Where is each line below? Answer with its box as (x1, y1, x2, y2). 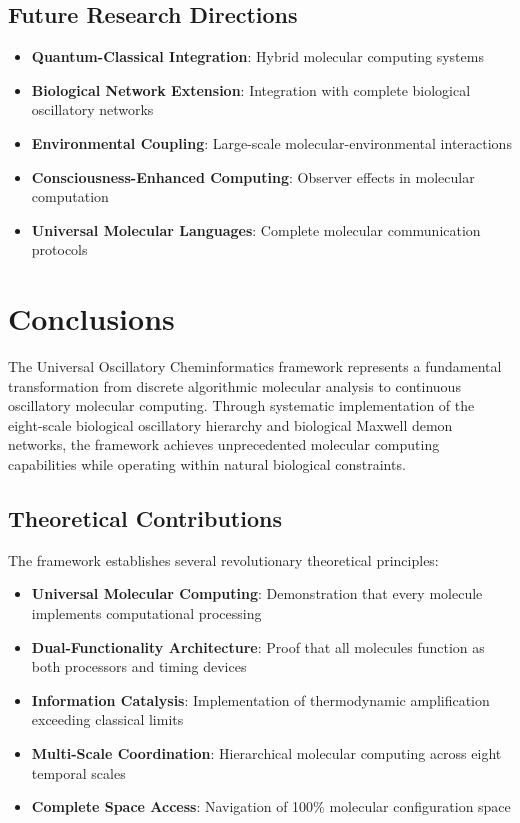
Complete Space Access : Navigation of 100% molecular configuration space (31, 796, 511, 817)
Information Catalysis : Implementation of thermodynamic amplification (31, 689, 490, 710)
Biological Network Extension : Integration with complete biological (31, 79, 471, 100)
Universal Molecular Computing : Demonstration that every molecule (31, 583, 483, 604)
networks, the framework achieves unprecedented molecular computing (8, 434, 440, 455)
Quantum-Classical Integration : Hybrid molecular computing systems (31, 46, 484, 67)
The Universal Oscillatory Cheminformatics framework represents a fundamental (8, 356, 502, 377)
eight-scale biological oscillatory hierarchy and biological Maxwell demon (8, 414, 453, 435)
